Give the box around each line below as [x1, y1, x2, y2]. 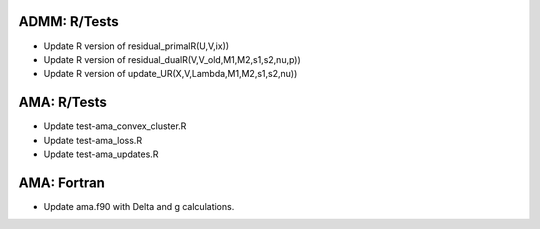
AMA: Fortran [18, 174, 105, 191]
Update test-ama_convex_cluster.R [43, 120, 187, 132]
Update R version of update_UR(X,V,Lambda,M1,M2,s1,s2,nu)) [43, 68, 298, 80]
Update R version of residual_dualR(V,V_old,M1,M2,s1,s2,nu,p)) [43, 53, 302, 65]
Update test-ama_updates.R [43, 148, 159, 160]
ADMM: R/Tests [18, 13, 119, 30]
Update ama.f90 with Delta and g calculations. [43, 200, 235, 212]
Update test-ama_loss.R [43, 134, 143, 146]
